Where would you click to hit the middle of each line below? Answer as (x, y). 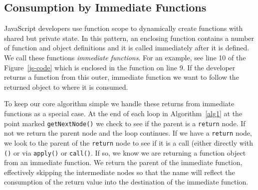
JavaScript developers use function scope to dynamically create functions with (124, 28)
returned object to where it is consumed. (66, 87)
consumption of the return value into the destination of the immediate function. (126, 182)
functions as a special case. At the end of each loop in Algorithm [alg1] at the (123, 113)
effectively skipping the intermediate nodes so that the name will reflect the (120, 172)
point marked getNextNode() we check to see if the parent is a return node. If (125, 123)
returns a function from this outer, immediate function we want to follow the (122, 77)
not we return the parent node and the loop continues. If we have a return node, (128, 133)
